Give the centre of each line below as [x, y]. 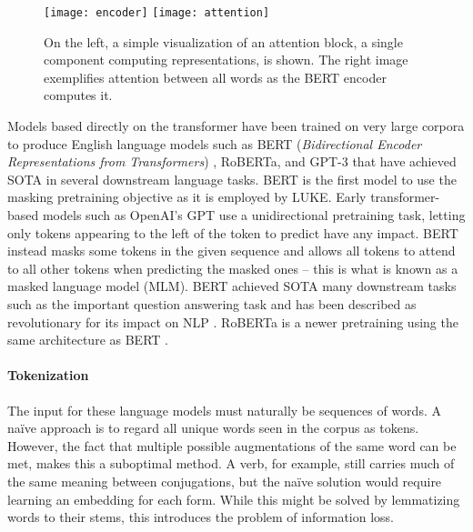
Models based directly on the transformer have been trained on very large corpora [236, 126]
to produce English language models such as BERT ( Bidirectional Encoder [215, 143]
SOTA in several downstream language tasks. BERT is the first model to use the [232, 179]
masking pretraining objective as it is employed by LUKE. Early [187, 197]
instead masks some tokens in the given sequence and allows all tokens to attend [231, 251]
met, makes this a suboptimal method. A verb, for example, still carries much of [231, 463]
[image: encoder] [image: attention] [157, 13]
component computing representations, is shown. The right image [226, 60]
